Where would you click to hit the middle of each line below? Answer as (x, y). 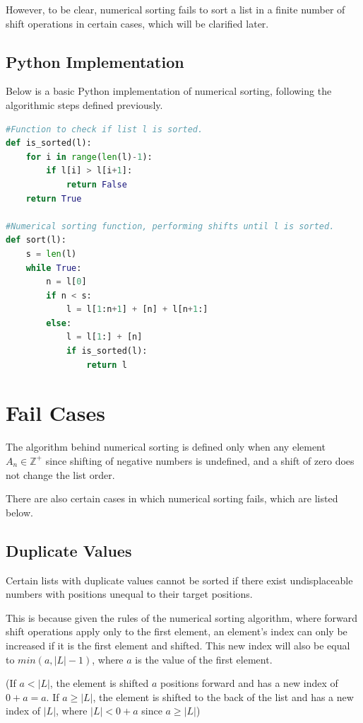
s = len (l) (51, 254)
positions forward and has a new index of (249, 683)
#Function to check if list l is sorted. (105, 129)
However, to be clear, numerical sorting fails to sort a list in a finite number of (175, 9)
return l (107, 365)
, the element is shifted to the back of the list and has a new (223, 696)
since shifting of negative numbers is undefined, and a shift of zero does (200, 460)
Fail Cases (55, 413)
